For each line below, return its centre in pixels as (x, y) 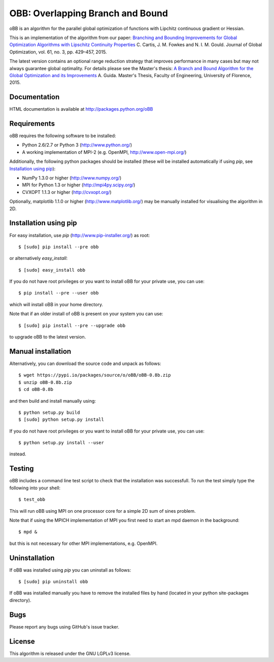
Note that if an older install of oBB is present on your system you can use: (86, 314)
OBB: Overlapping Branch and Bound (89, 13)
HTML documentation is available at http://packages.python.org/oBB (81, 109)
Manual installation (40, 351)
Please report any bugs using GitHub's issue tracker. (64, 626)
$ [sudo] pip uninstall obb (53, 582)
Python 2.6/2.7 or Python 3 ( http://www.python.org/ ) (77, 145)
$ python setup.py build (49, 412)
